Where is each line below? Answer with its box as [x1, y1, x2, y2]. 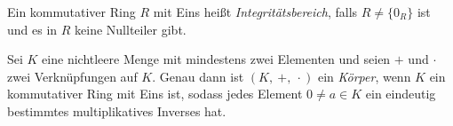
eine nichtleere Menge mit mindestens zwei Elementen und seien [42, 50, 391, 68]
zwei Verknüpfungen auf [7, 67, 138, 85]
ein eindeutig [365, 84, 436, 103]
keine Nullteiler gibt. [75, 20, 187, 38]
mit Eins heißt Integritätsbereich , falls [153, 3, 358, 20]
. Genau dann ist [152, 67, 244, 85]
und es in [7, 20, 58, 38]
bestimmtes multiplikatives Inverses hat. [7, 101, 226, 120]
